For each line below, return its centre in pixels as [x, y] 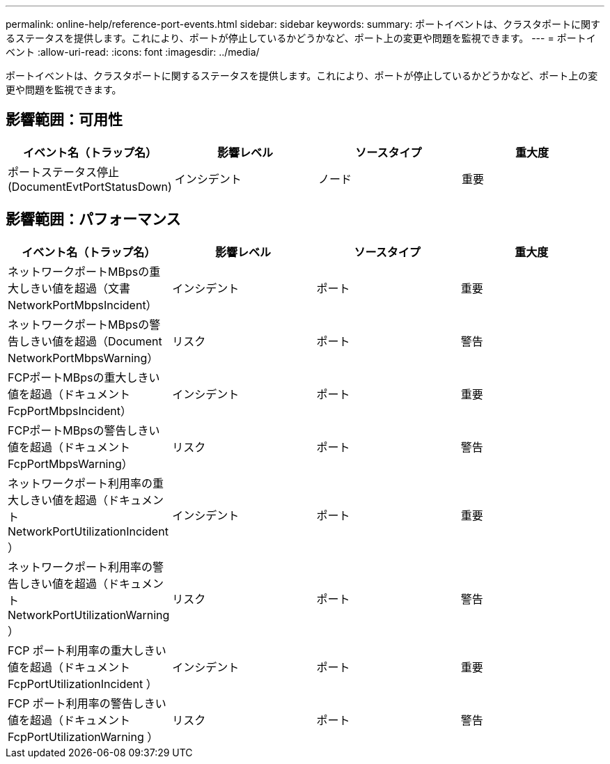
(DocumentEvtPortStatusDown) [90, 186]
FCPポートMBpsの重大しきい [84, 377]
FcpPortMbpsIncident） [70, 411]
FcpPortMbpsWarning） [70, 463]
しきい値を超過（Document [91, 341]
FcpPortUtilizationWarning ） [83, 736]
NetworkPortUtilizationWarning [89, 615]
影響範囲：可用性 [64, 120]
